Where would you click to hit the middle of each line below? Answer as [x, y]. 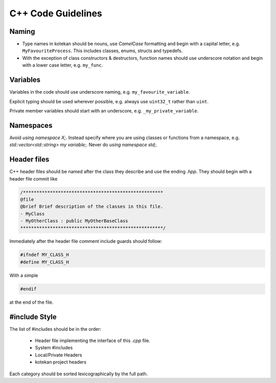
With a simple [24, 275]
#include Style [33, 317]
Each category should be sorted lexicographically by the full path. [79, 374]
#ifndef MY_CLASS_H [44, 255]
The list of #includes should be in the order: [55, 329]
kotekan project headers [61, 362]
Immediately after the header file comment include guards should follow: [86, 241]
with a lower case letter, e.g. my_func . [63, 65]
